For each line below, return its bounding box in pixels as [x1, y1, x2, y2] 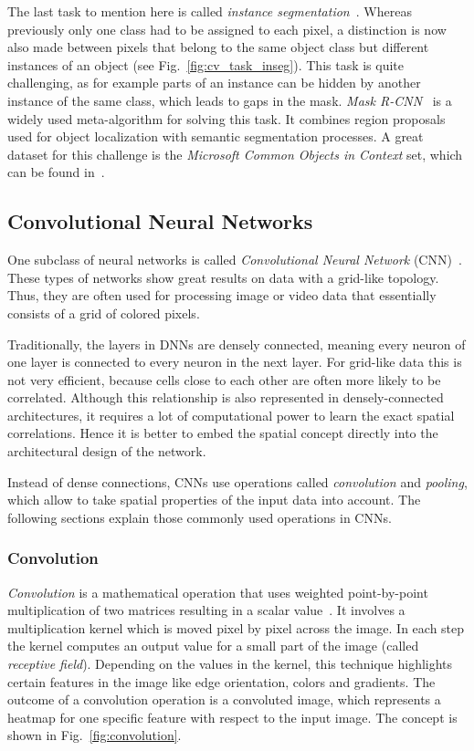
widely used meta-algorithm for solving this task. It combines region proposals [7, 109, 446, 128]
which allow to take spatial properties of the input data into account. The [7, 490, 421, 509]
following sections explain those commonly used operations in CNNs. [7, 507, 392, 527]
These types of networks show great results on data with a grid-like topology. [7, 267, 439, 287]
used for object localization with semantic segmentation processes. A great [7, 127, 424, 146]
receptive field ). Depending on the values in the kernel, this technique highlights [7, 654, 453, 673]
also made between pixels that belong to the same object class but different [7, 37, 429, 57]
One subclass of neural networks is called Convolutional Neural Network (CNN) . [7, 250, 462, 269]
